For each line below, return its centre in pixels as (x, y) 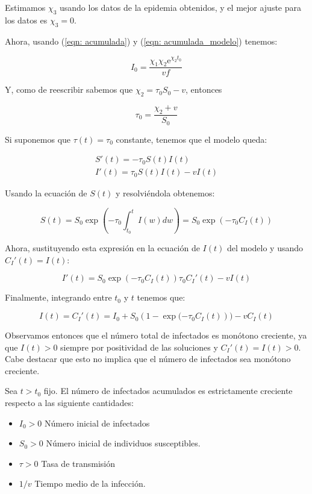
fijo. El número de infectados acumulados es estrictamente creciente (168, 391)
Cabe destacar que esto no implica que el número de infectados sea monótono (148, 359)
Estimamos (25, 7)
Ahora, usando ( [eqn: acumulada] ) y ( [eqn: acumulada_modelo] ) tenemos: (141, 41)
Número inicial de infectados (97, 423)
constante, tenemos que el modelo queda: (192, 139)
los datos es (26, 20)
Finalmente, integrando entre (58, 297)
